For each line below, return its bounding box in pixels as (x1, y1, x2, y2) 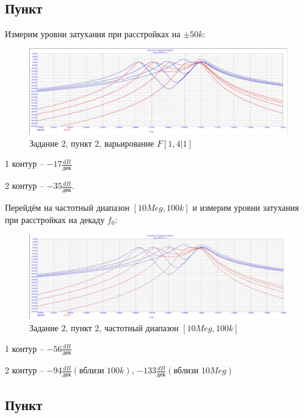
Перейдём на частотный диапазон (5, 201, 129, 214)
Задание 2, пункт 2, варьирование (29, 136, 154, 149)
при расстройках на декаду (5, 213, 105, 226)
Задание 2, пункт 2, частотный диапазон (29, 321, 179, 334)
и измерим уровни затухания (192, 201, 299, 214)
